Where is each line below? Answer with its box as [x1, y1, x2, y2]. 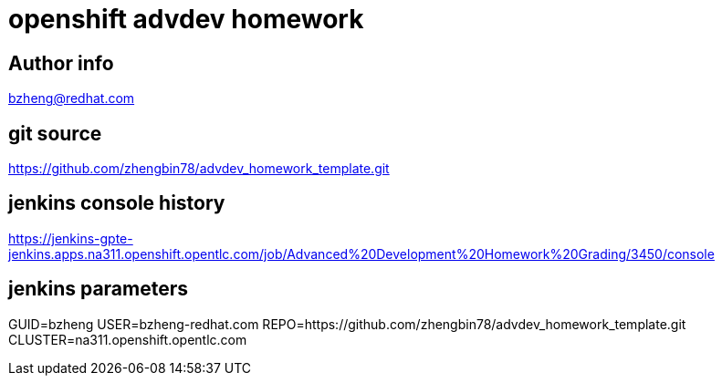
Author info [8, 51, 114, 75]
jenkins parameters [8, 277, 189, 301]
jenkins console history [8, 191, 225, 215]
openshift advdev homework [8, 4, 364, 35]
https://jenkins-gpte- [8, 230, 133, 246]
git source [8, 121, 102, 145]
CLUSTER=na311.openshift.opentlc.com [8, 331, 247, 347]
